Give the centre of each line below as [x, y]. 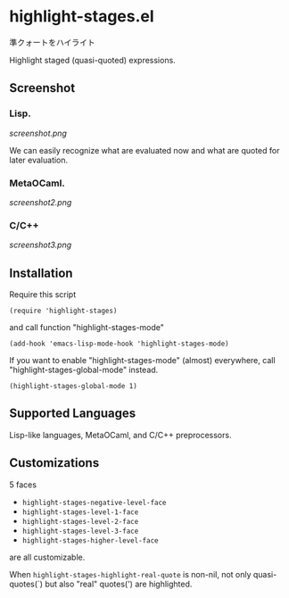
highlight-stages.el [82, 17]
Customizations [54, 463]
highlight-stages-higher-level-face [90, 540]
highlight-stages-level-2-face [80, 521]
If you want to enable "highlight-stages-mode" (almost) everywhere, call [142, 361]
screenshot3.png [41, 245]
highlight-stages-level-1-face [80, 512]
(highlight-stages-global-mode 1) [74, 386]
